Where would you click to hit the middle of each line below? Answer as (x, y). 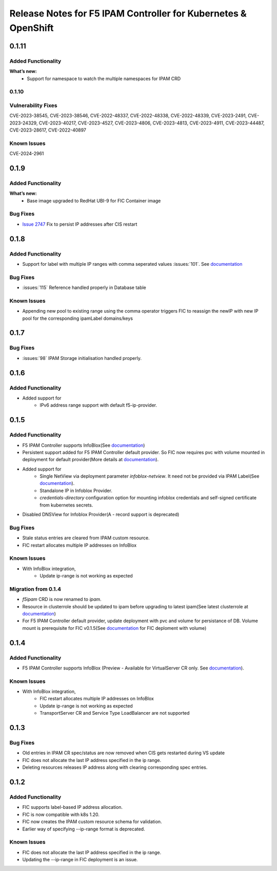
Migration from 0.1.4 (35, 589)
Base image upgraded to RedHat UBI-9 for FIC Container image (94, 201)
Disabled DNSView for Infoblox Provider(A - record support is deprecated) (101, 515)
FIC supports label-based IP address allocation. (73, 807)
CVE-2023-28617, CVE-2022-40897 (48, 130)
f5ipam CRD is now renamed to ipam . (62, 600)
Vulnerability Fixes (33, 105)
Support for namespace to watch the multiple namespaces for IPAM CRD (104, 78)
